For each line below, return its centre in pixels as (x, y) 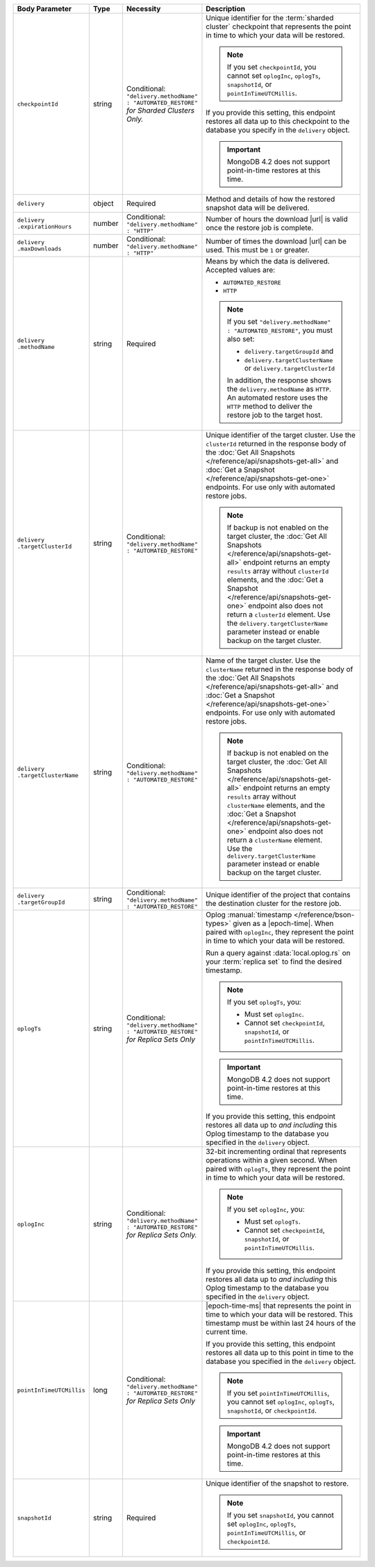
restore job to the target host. (275, 415)
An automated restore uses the (277, 398)
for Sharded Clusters (160, 110)
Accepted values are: (241, 270)
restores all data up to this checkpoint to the (278, 121)
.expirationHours (44, 227)
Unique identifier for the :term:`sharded (270, 18)
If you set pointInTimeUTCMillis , (278, 1393)
